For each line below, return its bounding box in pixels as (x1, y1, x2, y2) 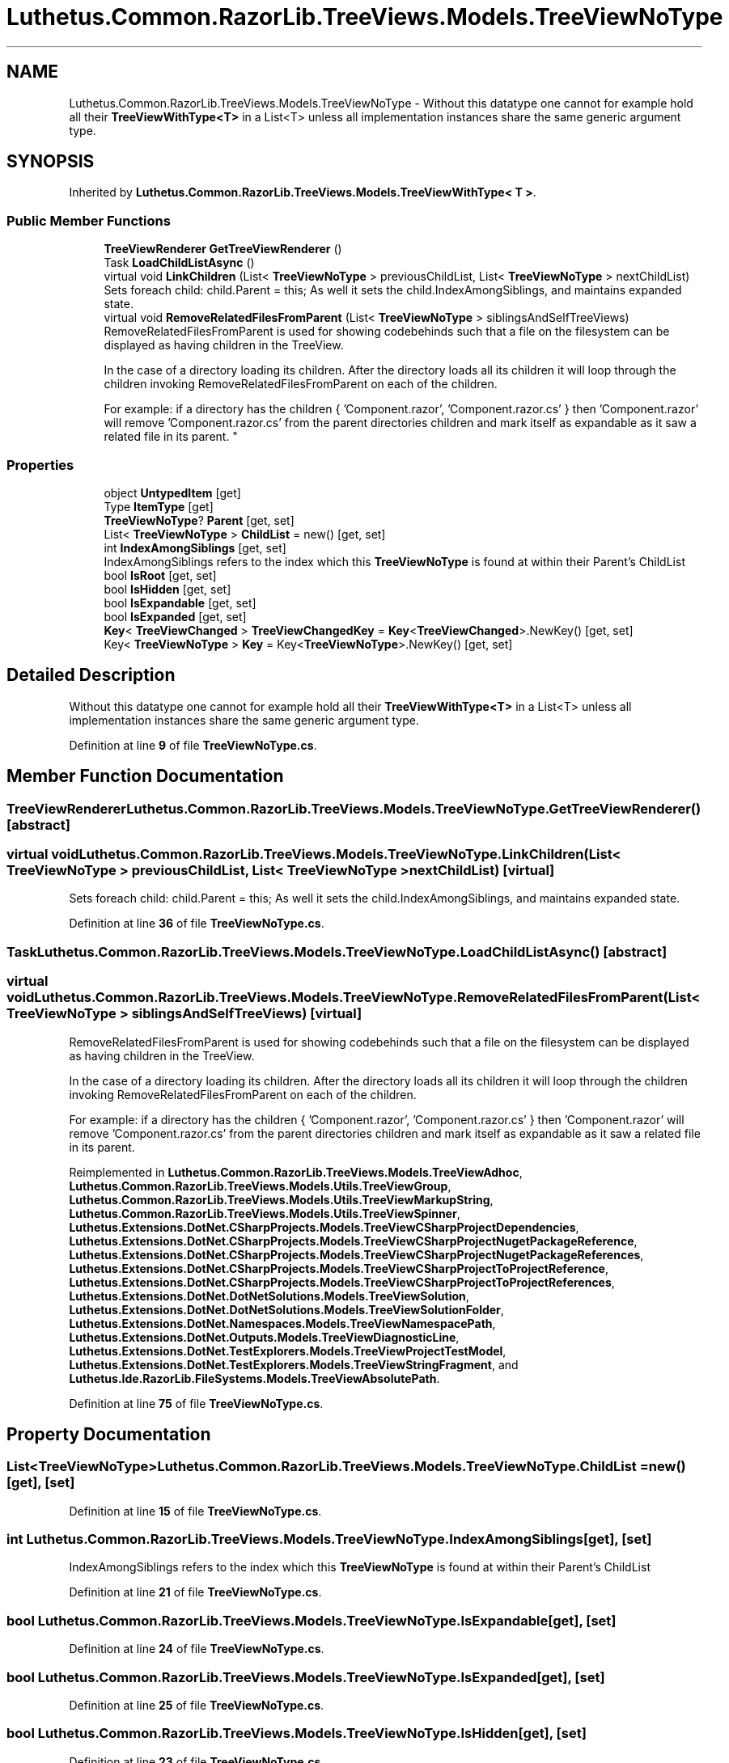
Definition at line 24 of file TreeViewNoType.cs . (69, 1642, 324, 1656)
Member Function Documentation (6, 766, 284, 787)
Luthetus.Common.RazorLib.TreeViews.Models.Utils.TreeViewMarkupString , (69, 1192, 494, 1207)
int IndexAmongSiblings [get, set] (104, 540, 286, 555)
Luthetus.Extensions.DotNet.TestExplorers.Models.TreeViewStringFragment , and (69, 1357, 519, 1372)
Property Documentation (6, 1423, 211, 1444)
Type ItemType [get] (104, 499, 214, 514)
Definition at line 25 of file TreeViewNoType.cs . (69, 1697, 324, 1712)
